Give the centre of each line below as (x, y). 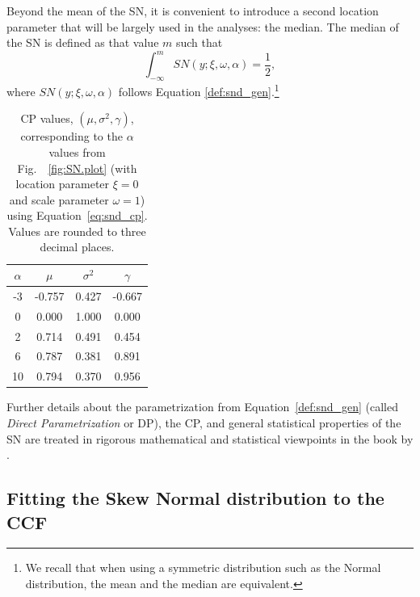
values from (77, 151)
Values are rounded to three (77, 231)
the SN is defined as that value (83, 42)
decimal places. (77, 247)
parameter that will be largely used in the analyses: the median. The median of (203, 26)
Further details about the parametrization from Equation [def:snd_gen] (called (202, 407)
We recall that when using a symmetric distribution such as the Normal (203, 568)
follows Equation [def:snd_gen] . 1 (199, 90)
